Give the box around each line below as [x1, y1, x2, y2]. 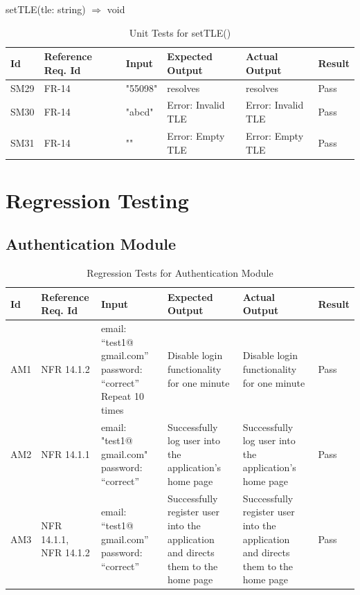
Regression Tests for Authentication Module [87, 266, 273, 280]
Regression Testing [6, 185, 189, 214]
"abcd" [125, 104, 154, 119]
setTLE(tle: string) [6, 2, 86, 16]
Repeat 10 [100, 389, 144, 403]
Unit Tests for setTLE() [129, 25, 231, 39]
